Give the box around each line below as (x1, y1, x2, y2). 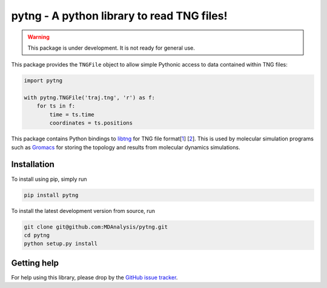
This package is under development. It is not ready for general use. (27, 44, 195, 51)
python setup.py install (24, 240, 98, 247)
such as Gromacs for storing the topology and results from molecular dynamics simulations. (11, 143, 240, 151)
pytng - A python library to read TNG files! (11, 9, 228, 22)
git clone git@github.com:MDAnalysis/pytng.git (24, 223, 168, 230)
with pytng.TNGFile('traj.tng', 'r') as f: (24, 94, 156, 101)
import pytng (24, 77, 63, 84)
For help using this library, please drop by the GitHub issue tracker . (11, 273, 178, 281)
